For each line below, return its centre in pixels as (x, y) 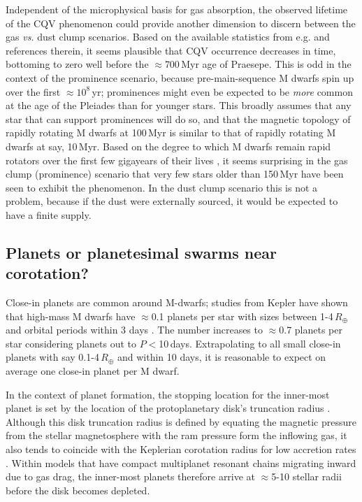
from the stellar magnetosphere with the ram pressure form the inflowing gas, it (176, 435)
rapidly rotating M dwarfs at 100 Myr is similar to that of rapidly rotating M (171, 132)
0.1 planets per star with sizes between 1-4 (242, 316)
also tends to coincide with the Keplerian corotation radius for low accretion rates (181, 449)
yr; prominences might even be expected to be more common (222, 91)
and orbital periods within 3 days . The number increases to (134, 330)
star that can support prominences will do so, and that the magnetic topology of (178, 119)
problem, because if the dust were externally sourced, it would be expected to (172, 201)
